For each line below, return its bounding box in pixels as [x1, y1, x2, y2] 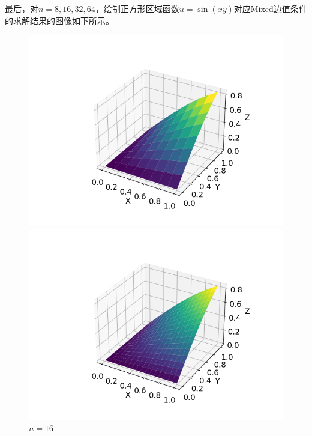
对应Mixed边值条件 [233, 2, 307, 14]
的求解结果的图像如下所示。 [5, 14, 114, 26]
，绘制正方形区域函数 [95, 2, 179, 14]
